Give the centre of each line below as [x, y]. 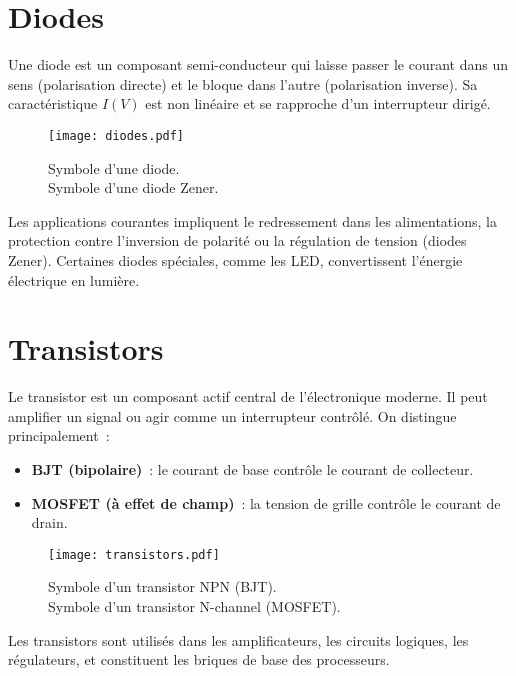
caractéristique [53, 103]
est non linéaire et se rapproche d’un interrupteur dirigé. [318, 103]
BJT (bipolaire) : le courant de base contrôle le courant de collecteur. [252, 469]
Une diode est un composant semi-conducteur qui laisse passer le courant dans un [258, 64]
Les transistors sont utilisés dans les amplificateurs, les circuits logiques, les [238, 639]
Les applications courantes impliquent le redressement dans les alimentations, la [252, 220]
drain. [49, 522]
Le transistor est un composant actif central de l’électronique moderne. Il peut [248, 396]
